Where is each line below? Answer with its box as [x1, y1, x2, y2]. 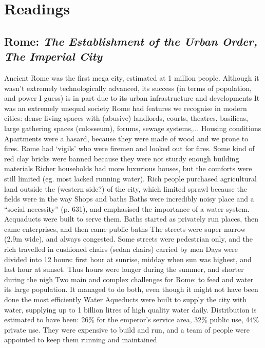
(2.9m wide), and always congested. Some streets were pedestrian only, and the [4, 233, 253, 244]
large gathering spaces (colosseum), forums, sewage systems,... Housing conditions [4, 122, 261, 133]
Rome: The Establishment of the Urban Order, [4, 33, 258, 49]
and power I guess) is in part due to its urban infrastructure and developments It [4, 93, 260, 103]
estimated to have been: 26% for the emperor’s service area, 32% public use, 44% [4, 314, 259, 325]
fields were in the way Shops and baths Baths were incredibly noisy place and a [4, 193, 254, 204]
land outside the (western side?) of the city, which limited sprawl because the [4, 183, 247, 194]
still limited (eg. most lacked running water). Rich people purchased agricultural [4, 173, 257, 184]
